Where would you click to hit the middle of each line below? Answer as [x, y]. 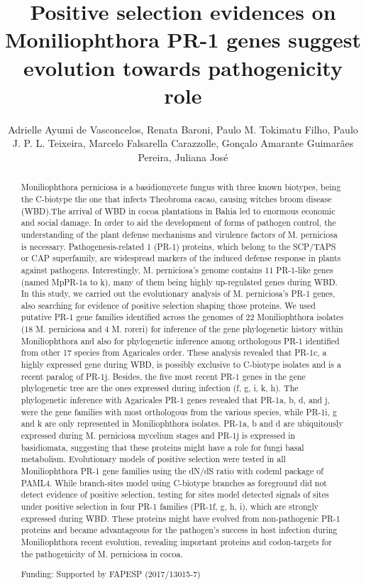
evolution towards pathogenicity [183, 67]
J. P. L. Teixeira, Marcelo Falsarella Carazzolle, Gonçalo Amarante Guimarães [183, 143]
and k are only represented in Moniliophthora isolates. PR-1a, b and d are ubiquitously [182, 423]
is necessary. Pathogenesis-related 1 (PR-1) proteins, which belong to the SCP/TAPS [178, 246]
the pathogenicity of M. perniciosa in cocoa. [102, 553]
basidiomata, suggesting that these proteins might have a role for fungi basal [162, 447]
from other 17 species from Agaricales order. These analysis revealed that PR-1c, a [174, 352]
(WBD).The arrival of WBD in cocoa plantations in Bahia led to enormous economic [178, 211]
